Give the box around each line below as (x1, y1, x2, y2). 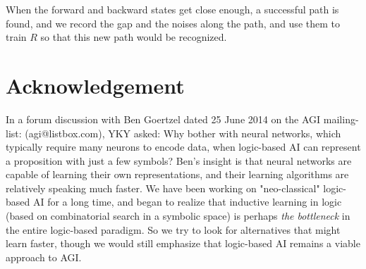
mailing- (323, 111, 359, 126)
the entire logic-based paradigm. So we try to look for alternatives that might (6, 222, 341, 237)
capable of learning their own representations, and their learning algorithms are (6, 167, 349, 182)
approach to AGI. (6, 249, 82, 264)
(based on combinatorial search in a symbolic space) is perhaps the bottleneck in (6, 208, 350, 223)
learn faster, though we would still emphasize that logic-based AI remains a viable (6, 236, 360, 251)
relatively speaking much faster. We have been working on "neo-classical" (6, 180, 320, 195)
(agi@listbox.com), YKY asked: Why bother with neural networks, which (25, 125, 341, 140)
